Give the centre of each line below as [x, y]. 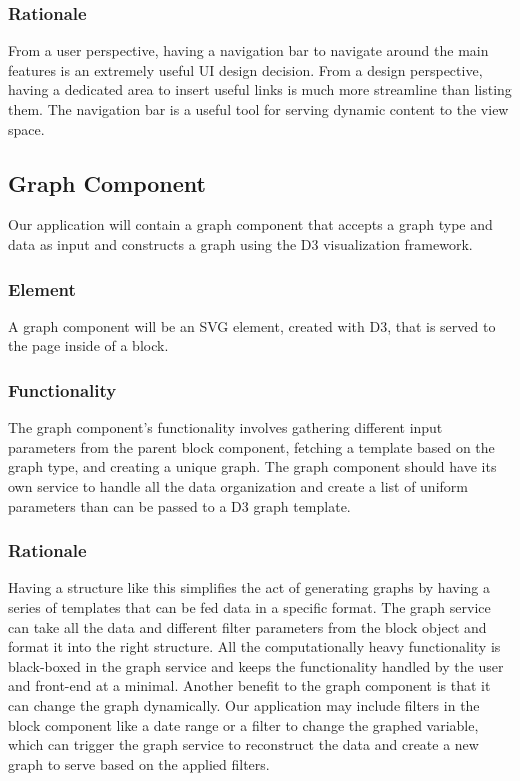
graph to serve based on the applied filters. [139, 763]
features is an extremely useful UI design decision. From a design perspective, [245, 69]
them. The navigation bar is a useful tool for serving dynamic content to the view [258, 109]
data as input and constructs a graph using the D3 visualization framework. [240, 243]
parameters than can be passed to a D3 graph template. [179, 505]
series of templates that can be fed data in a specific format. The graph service [249, 606]
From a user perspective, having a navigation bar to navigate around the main [248, 50]
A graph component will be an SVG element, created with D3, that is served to [252, 325]
